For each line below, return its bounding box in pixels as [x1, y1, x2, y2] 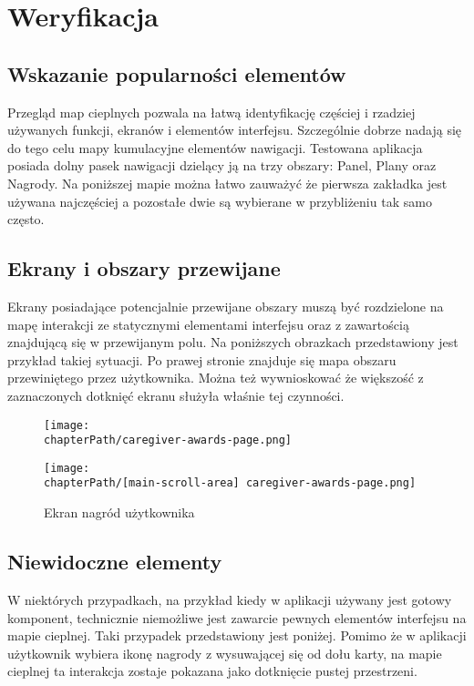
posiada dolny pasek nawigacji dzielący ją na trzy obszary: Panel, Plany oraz [7, 156, 437, 175]
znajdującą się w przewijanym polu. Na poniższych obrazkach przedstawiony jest [7, 333, 459, 352]
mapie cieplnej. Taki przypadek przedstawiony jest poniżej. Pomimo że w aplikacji [7, 626, 467, 645]
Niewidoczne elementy [7, 548, 222, 576]
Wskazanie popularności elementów [7, 59, 346, 87]
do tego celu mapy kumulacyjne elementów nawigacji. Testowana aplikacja [7, 138, 423, 157]
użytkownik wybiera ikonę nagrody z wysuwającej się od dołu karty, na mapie [7, 643, 442, 662]
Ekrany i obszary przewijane [7, 254, 281, 282]
